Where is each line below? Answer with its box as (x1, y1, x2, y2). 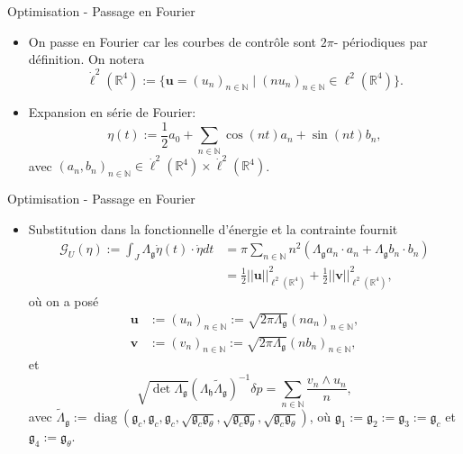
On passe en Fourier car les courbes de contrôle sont (28, 32, 317, 50)
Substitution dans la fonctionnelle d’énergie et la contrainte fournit (28, 219, 398, 238)
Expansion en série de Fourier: (28, 103, 196, 122)
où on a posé (28, 291, 99, 310)
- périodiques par (333, 32, 428, 50)
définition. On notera (28, 50, 145, 68)
